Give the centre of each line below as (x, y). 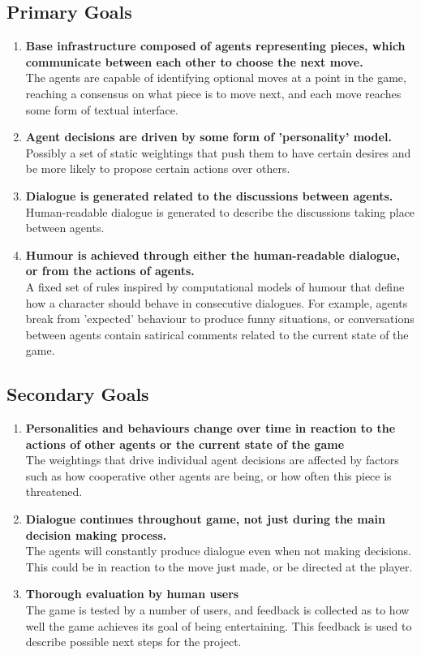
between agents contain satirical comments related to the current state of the (217, 334)
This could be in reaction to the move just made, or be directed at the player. (219, 566)
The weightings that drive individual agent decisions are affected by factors (212, 460)
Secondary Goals (78, 394)
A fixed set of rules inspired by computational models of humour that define (215, 286)
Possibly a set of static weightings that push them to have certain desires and (218, 152)
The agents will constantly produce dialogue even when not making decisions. (218, 551)
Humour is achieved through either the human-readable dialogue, (213, 254)
